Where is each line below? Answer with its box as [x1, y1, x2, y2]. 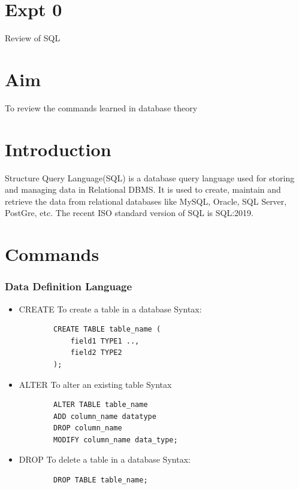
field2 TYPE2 [70, 348, 122, 357]
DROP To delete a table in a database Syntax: [19, 453, 191, 466]
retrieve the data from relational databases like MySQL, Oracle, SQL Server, [5, 195, 287, 207]
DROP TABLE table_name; [53, 476, 148, 485]
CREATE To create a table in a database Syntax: [19, 302, 202, 315]
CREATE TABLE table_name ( [53, 325, 161, 334]
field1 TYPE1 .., [70, 336, 140, 345]
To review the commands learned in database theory [5, 101, 198, 114]
